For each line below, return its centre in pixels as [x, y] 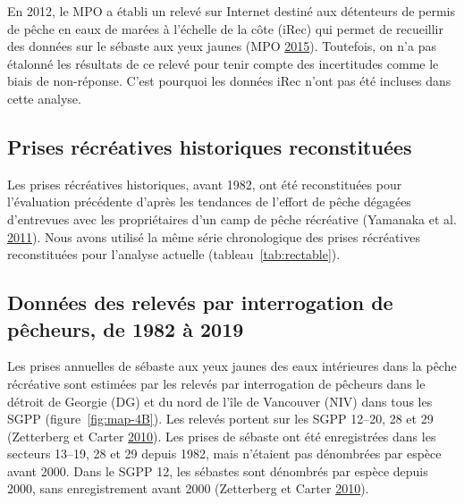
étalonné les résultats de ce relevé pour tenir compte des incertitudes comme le [223, 63]
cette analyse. [44, 98]
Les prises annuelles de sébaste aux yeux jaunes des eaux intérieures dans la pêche [232, 366]
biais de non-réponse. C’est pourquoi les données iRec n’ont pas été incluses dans [229, 81]
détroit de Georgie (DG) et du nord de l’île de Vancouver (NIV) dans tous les [220, 401]
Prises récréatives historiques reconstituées [210, 146]
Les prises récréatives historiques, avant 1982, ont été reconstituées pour [205, 184]
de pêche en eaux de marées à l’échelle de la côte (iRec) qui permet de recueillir [225, 28]
